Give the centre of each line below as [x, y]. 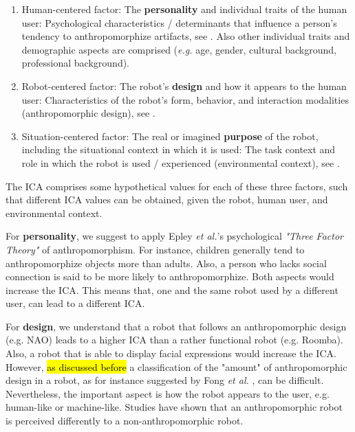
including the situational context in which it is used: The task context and [179, 149]
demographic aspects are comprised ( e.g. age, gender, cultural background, [179, 49]
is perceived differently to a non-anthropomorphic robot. [125, 421]
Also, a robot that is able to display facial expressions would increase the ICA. [171, 353]
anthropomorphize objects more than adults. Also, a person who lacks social [166, 263]
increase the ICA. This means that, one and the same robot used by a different [172, 289]
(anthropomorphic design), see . [88, 113]
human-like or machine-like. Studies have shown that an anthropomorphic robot [174, 407]
